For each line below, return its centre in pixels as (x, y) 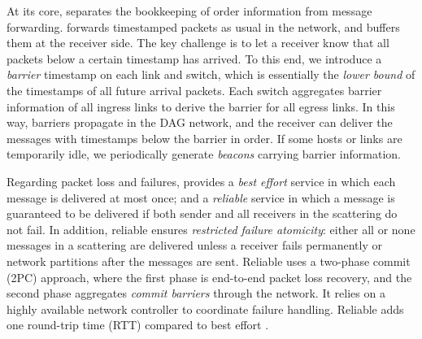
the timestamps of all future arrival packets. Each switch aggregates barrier (194, 90)
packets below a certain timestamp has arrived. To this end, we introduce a (194, 58)
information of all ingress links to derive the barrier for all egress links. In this (201, 106)
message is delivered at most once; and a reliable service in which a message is (201, 197)
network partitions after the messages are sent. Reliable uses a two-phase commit (209, 261)
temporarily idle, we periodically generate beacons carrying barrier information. (204, 154)
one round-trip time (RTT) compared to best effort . (138, 325)
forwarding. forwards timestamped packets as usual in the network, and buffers (203, 26)
